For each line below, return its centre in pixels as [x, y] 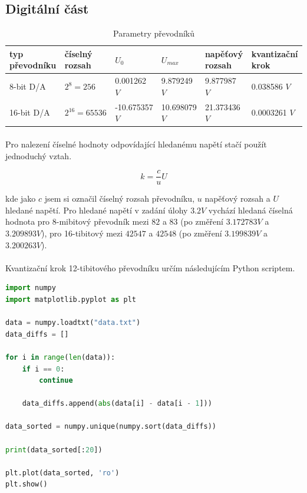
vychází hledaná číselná [250, 210]
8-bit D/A [28, 86]
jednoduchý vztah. [39, 155]
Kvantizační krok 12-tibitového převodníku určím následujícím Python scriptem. [150, 267]
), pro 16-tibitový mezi [82, 233]
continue [56, 381]
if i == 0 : [43, 369]
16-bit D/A [30, 112]
